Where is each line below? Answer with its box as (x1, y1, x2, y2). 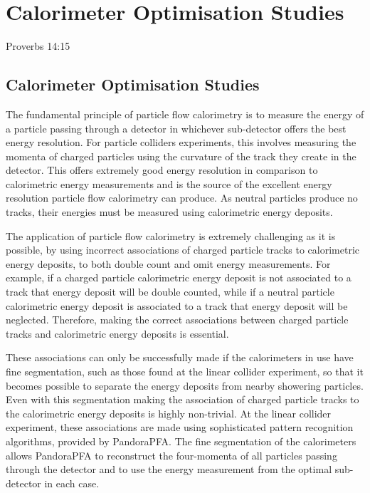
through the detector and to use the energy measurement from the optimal (6, 462, 332, 477)
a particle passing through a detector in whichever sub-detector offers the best (6, 120, 347, 135)
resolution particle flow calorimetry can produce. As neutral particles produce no (6, 190, 358, 205)
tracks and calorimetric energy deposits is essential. (6, 326, 229, 341)
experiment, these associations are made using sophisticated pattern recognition (6, 420, 354, 435)
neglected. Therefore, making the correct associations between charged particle (6, 312, 349, 327)
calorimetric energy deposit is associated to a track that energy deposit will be (6, 298, 348, 313)
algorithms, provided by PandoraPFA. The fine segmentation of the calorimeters (6, 433, 356, 448)
